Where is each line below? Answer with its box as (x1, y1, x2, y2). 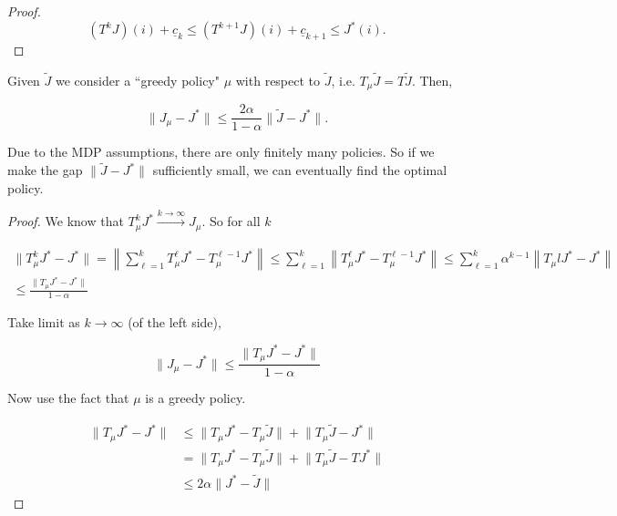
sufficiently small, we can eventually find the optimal (152, 160, 447, 180)
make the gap (7, 160, 83, 180)
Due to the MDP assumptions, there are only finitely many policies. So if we (7, 142, 435, 161)
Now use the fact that (7, 388, 129, 408)
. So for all (201, 212, 261, 231)
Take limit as (7, 312, 80, 331)
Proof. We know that (7, 212, 124, 231)
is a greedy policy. (145, 388, 246, 408)
